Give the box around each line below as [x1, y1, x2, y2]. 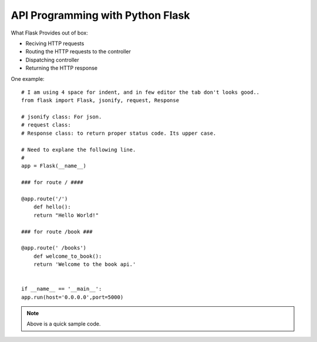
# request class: [21, 122, 71, 128]
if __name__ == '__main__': [21, 286, 102, 292]
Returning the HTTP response [25, 64, 98, 71]
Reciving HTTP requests [25, 40, 85, 47]
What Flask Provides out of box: [11, 29, 88, 36]
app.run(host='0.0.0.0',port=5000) [21, 293, 124, 300]
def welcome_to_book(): [33, 252, 102, 259]
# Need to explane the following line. [21, 146, 136, 153]
